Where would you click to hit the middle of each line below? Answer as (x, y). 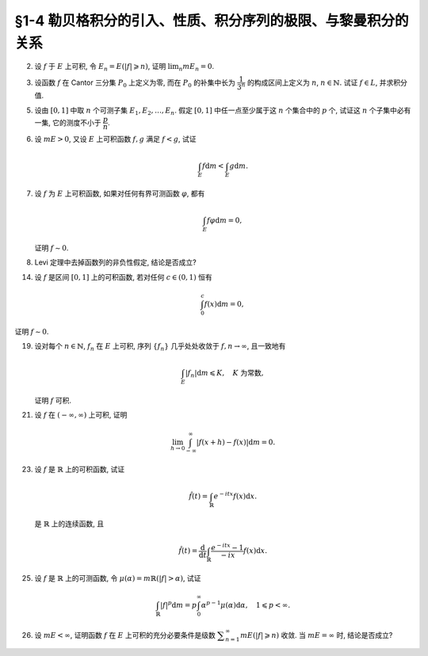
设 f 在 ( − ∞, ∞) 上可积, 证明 (81, 415)
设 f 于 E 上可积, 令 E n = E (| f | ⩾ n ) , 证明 (100, 67)
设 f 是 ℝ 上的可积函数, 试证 (80, 469)
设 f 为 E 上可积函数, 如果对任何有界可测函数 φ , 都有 (120, 193)
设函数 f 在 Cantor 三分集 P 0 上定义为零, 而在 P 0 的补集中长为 (135, 83)
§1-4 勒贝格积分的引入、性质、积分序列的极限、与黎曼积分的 (212, 21)
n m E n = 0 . (196, 67)
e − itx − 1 (227, 547)
